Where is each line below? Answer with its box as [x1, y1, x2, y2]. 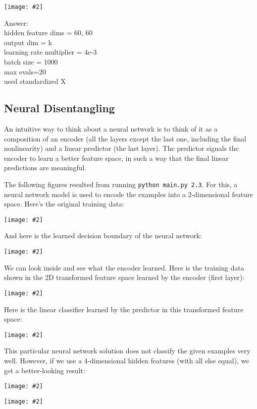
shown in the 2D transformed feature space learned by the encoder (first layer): [4, 272, 245, 282]
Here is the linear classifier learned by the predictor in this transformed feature [4, 304, 244, 314]
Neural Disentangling [4, 100, 115, 116]
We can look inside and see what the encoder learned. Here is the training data [4, 262, 244, 273]
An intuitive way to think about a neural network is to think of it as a [4, 124, 218, 134]
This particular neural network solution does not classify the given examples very [4, 345, 251, 356]
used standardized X [4, 76, 66, 86]
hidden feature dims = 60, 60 [4, 27, 93, 38]
